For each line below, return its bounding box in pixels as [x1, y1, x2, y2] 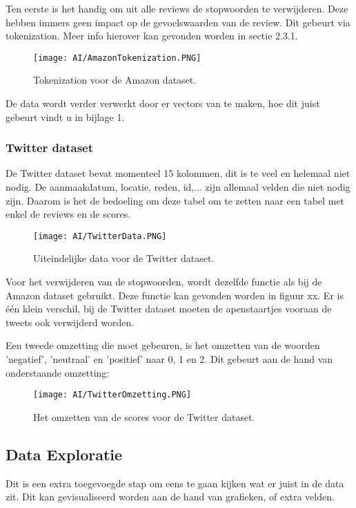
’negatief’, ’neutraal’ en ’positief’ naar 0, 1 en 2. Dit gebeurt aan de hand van [6, 352, 333, 366]
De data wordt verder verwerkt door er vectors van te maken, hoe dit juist [6, 96, 320, 111]
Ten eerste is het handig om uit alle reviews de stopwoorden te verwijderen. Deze [6, 1, 348, 15]
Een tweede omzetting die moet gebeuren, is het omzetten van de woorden [6, 338, 320, 352]
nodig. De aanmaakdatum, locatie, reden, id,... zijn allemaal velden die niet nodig [6, 180, 350, 194]
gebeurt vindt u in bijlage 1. [6, 109, 125, 124]
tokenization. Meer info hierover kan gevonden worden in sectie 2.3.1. [6, 28, 298, 43]
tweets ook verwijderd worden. [6, 314, 135, 329]
